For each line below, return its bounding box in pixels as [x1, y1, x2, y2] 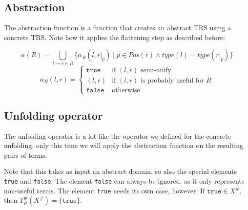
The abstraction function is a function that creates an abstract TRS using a [4, 22, 231, 33]
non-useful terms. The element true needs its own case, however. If [4, 185, 205, 195]
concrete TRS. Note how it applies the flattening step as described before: [4, 32, 225, 42]
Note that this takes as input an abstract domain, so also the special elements [4, 166, 237, 176]
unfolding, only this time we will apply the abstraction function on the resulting [4, 140, 243, 150]
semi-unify [140, 66, 171, 74]
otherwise [112, 87, 140, 94]
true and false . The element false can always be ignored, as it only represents [4, 175, 245, 186]
